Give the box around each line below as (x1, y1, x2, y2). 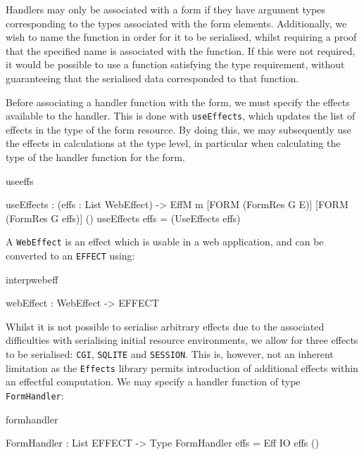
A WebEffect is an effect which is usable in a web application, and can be (6, 234, 324, 249)
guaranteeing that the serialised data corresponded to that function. (6, 70, 299, 85)
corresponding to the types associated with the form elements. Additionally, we (6, 15, 347, 30)
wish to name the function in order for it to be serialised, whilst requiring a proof (6, 30, 357, 44)
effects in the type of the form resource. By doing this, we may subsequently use (6, 122, 351, 136)
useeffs (6, 173, 34, 188)
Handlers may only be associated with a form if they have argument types (6, 2, 325, 16)
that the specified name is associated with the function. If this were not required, (6, 43, 356, 58)
